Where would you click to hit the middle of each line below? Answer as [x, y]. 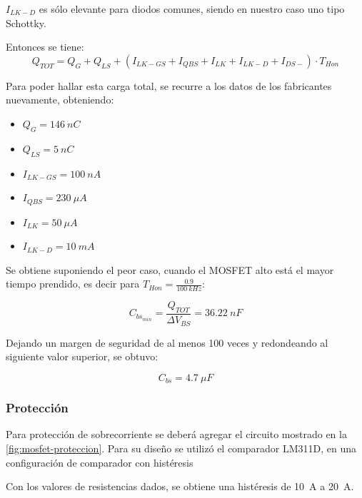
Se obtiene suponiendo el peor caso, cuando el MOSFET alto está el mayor [170, 269]
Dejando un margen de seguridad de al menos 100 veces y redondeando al [167, 342]
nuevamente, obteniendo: [60, 100]
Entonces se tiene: [45, 47]
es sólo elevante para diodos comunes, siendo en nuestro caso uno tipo [192, 9]
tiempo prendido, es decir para [73, 284]
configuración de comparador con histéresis [100, 462]
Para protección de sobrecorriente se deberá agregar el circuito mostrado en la [176, 434]
